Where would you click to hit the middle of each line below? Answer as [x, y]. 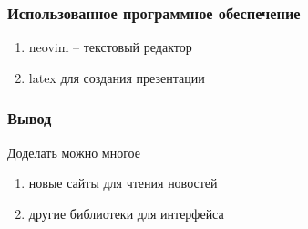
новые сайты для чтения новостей [123, 183]
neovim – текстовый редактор [110, 47]
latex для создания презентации [117, 77]
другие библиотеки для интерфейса [126, 213]
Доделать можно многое [74, 152]
